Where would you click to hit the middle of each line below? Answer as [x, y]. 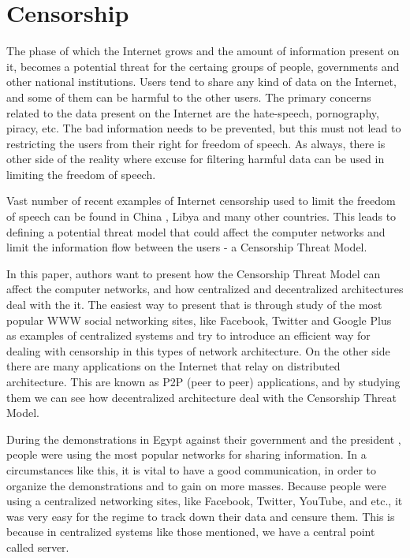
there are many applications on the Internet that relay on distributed [173, 366]
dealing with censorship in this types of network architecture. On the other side [198, 350]
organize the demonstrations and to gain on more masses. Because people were [196, 485]
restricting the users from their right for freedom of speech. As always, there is [196, 143]
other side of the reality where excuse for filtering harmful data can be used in [196, 159]
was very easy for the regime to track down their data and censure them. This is [201, 516]
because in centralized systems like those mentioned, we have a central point [191, 532]
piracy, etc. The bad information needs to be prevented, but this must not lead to [204, 128]
